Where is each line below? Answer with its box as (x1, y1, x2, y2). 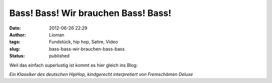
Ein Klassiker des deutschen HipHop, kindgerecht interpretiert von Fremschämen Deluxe (9, 71, 193, 77)
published (49, 53, 70, 59)
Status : (9, 53, 25, 59)
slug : (9, 45, 20, 52)
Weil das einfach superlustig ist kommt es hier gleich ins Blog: (9, 62, 138, 68)
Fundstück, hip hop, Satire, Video (49, 39, 118, 45)
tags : (9, 39, 21, 45)
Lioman (49, 31, 65, 37)
